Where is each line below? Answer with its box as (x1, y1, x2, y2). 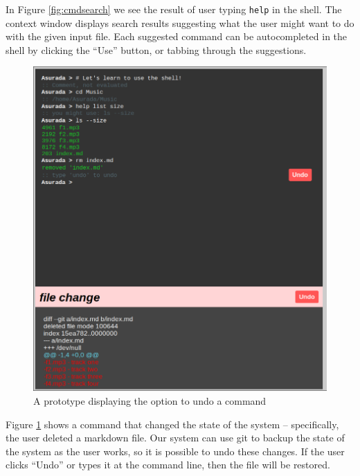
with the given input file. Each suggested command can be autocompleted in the (6, 29, 348, 44)
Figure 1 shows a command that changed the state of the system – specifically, (6, 416, 339, 431)
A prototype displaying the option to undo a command (33, 394, 267, 408)
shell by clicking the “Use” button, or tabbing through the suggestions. (6, 42, 307, 57)
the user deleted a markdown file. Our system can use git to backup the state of (6, 430, 345, 445)
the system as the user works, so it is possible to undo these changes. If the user (6, 443, 345, 458)
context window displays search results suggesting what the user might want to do (6, 15, 354, 30)
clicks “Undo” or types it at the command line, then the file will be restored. (6, 457, 330, 472)
